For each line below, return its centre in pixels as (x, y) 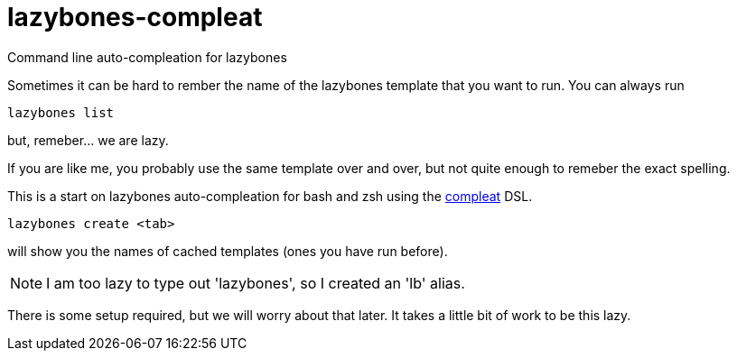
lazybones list (61, 112)
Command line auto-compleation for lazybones (147, 57)
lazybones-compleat (135, 17)
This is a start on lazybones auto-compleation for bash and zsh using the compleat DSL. (270, 196)
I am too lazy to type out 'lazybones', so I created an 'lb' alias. (256, 283)
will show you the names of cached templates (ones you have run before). (228, 251)
